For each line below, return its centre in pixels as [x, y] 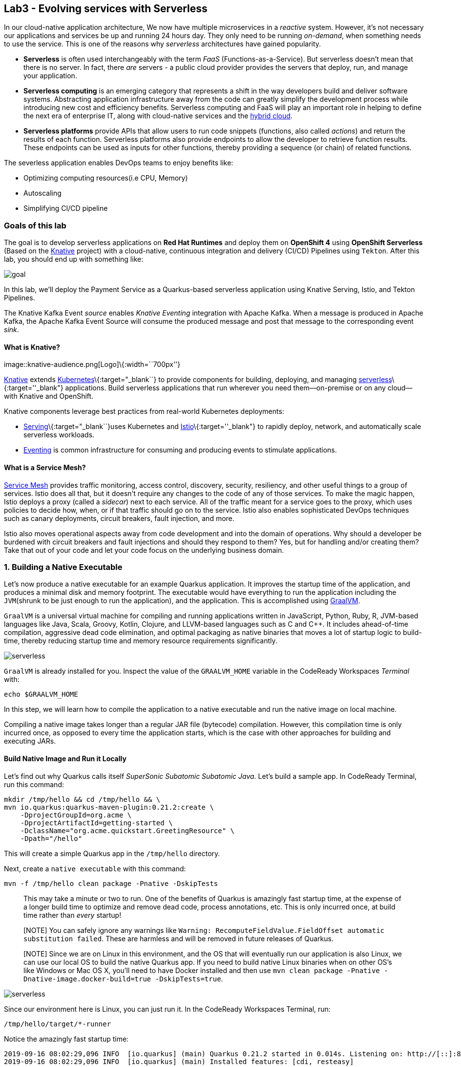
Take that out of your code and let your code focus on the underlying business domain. [144, 550]
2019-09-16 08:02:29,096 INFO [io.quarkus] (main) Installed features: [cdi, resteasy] [179, 1061]
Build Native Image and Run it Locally [65, 758]
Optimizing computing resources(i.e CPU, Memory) [106, 178]
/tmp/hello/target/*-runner [58, 1024]
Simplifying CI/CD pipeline [66, 208]
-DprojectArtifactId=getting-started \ [96, 823]
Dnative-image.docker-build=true [87, 979]
